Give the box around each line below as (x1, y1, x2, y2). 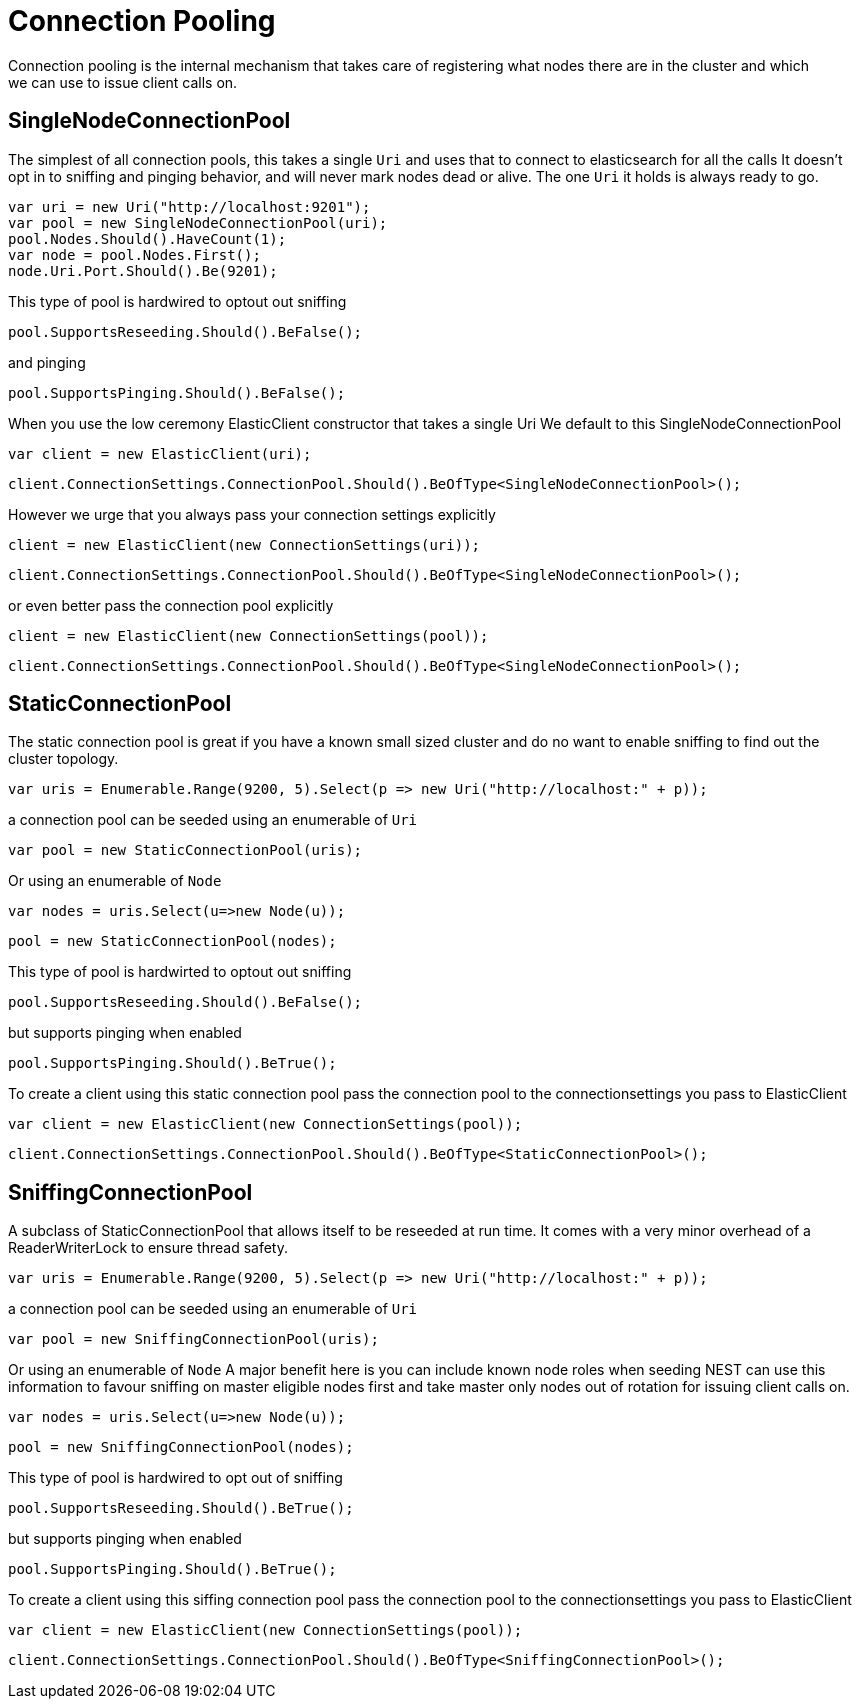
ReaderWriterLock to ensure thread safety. (8, 1239, 289, 1257)
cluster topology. (8, 750, 119, 768)
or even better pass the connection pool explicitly (8, 596, 334, 614)
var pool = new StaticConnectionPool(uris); (8, 842, 363, 859)
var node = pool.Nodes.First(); (8, 246, 261, 263)
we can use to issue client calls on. (8, 73, 238, 91)
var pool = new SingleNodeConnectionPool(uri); (8, 214, 388, 231)
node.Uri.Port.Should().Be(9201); (8, 262, 278, 279)
